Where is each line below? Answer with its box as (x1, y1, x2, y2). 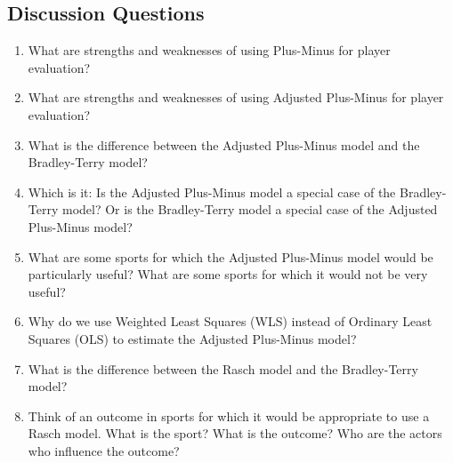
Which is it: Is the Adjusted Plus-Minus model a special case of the (28, 182, 396, 201)
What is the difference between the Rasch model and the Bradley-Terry (28, 359, 418, 378)
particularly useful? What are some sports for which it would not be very (28, 265, 428, 283)
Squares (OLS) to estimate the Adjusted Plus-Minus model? (28, 329, 357, 347)
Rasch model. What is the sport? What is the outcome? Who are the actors (28, 424, 442, 443)
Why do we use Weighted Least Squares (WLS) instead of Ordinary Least (28, 312, 433, 331)
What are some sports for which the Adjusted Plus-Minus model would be (28, 247, 433, 266)
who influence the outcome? (28, 441, 180, 459)
